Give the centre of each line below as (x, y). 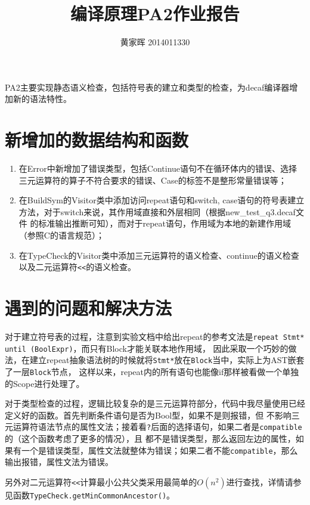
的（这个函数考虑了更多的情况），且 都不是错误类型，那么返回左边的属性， (150, 439)
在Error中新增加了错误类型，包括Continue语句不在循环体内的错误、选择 (158, 168)
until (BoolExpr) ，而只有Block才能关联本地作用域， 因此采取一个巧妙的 (147, 348)
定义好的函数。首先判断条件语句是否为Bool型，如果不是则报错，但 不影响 (148, 415)
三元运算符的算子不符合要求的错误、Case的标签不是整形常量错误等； (153, 180)
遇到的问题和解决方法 (89, 308)
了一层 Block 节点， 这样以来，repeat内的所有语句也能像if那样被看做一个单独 (152, 371)
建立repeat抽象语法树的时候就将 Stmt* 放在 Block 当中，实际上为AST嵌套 (167, 360)
